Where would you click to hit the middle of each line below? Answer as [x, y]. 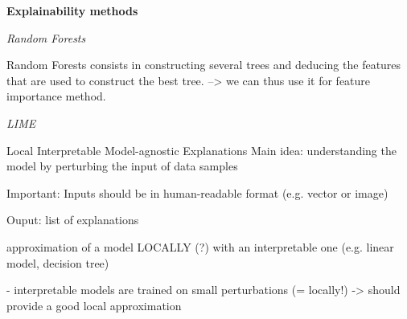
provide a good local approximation [94, 305]
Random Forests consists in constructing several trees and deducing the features [204, 65]
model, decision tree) [58, 262]
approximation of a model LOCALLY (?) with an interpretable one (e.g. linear [200, 246]
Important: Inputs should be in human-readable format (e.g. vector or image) [197, 192]
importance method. [56, 96]
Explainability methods [72, 10]
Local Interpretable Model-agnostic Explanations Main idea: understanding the [201, 150]
